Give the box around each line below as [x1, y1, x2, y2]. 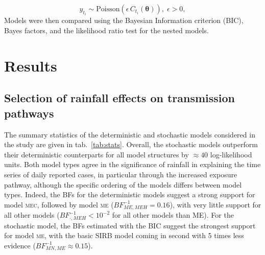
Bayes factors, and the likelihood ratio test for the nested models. [4, 25, 209, 36]
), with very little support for [170, 199, 261, 210]
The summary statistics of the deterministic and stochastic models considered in [4, 129, 255, 140]
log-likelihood [210, 149, 252, 159]
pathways [4, 105, 54, 121]
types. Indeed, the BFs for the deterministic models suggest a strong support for [4, 189, 255, 200]
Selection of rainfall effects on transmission [4, 90, 235, 106]
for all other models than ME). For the [112, 210, 234, 220]
